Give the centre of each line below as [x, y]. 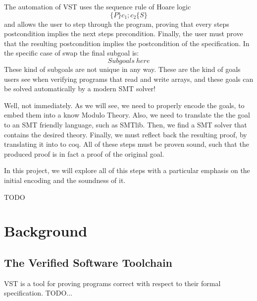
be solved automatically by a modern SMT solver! [80, 89]
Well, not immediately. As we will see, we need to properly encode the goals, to [124, 105]
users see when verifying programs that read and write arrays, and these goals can [129, 79]
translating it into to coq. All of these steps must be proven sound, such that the [127, 144]
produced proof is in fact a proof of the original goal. [84, 153]
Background [46, 231]
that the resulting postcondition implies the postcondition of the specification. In [127, 43]
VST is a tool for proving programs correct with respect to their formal [112, 283]
